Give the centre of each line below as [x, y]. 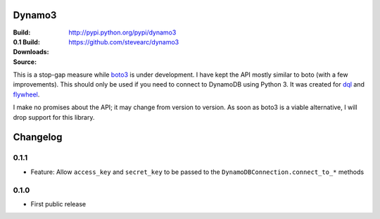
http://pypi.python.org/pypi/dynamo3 [122, 32]
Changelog [38, 137]
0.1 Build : [26, 42]
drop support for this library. [54, 117]
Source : [25, 62]
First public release [58, 204]
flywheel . [26, 94]
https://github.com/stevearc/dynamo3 [124, 42]
